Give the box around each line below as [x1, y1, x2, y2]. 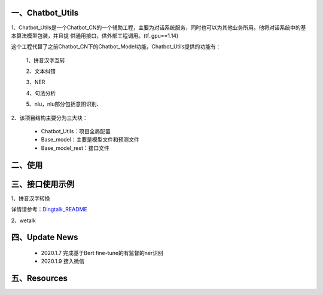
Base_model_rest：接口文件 [41, 144, 110, 152]
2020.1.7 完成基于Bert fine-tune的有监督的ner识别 [41, 249, 164, 256]
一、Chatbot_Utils [11, 8, 79, 18]
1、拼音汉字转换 [11, 195, 50, 202]
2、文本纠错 [26, 67, 56, 75]
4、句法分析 [26, 90, 56, 97]
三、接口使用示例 [11, 179, 74, 189]
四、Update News [11, 232, 78, 242]
